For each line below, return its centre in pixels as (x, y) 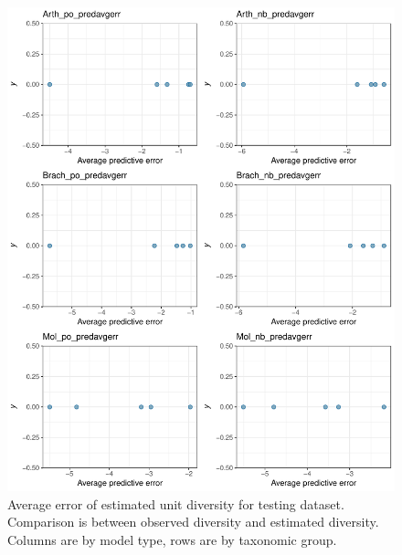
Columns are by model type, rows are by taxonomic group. (172, 539)
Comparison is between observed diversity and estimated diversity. (193, 522)
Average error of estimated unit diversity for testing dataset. (176, 503)
